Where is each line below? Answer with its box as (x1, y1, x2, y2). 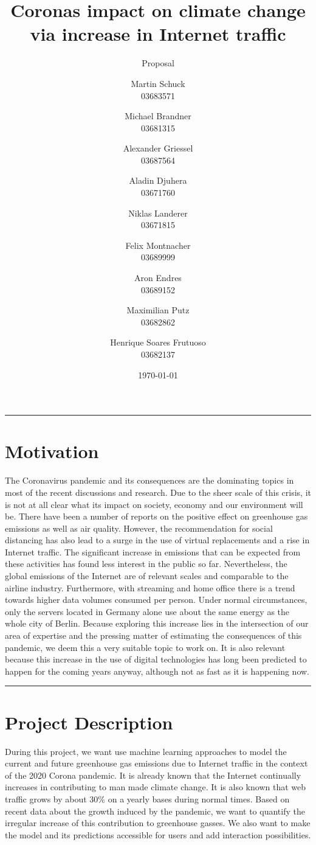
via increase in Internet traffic (30, 21, 286, 46)
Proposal (142, 57, 174, 69)
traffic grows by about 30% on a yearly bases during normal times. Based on (5, 792, 290, 805)
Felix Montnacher (125, 238, 191, 251)
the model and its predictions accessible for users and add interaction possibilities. (5, 828, 311, 841)
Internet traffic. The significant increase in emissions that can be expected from (5, 545, 301, 558)
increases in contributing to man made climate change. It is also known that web (5, 781, 306, 793)
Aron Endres (134, 271, 182, 284)
